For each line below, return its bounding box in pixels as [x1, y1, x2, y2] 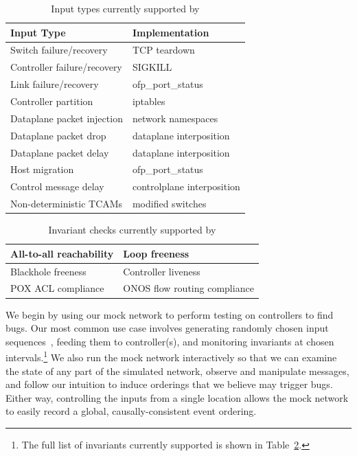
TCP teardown [132, 43, 195, 57]
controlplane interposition [132, 179, 240, 194]
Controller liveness [123, 264, 200, 278]
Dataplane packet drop [10, 128, 106, 142]
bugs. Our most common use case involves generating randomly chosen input [5, 321, 329, 335]
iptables [132, 93, 165, 108]
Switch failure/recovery [10, 43, 108, 57]
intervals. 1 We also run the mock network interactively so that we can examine [5, 348, 337, 364]
